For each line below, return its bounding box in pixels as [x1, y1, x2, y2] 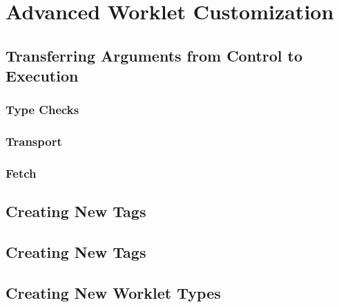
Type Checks [6, 101, 79, 118]
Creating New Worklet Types [6, 282, 221, 304]
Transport [6, 133, 62, 150]
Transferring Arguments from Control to [6, 44, 303, 66]
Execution [6, 65, 79, 86]
